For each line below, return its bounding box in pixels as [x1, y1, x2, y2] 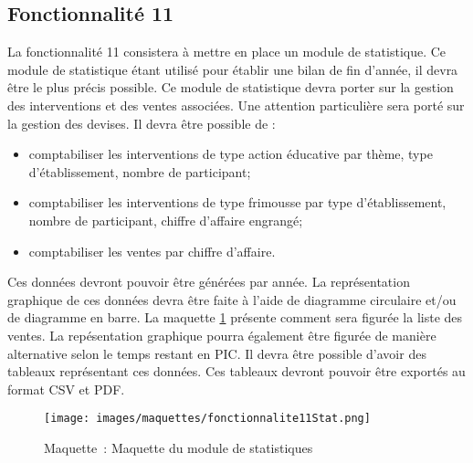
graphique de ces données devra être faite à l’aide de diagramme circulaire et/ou [7, 289, 457, 309]
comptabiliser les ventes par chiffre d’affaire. [28, 241, 276, 260]
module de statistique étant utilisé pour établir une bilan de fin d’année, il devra [7, 59, 458, 79]
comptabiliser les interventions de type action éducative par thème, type [28, 144, 433, 163]
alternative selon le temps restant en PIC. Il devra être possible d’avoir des [7, 343, 426, 363]
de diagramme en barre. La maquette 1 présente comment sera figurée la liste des [7, 308, 463, 327]
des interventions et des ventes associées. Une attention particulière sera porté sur [7, 95, 465, 114]
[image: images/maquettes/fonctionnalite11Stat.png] [44, 412, 371, 426]
